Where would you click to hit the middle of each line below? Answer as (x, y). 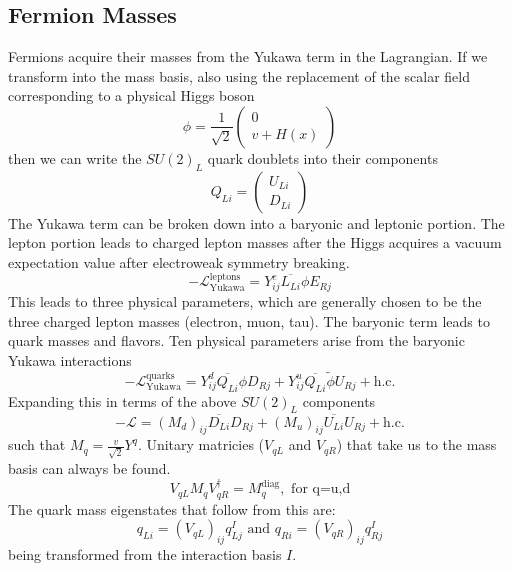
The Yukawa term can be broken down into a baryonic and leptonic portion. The (256, 222)
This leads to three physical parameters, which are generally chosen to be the (245, 301)
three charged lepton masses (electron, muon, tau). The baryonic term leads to (249, 320)
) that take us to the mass (416, 444)
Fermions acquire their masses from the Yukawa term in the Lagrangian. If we (248, 56)
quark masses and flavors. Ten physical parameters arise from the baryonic (236, 340)
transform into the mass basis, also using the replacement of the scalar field (239, 75)
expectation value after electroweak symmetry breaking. (179, 261)
